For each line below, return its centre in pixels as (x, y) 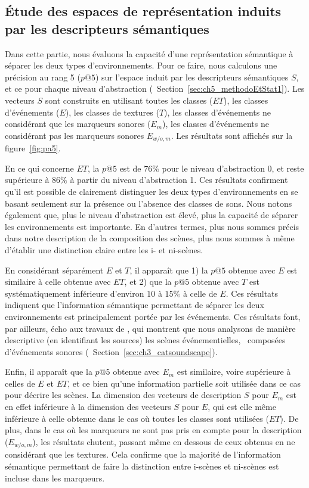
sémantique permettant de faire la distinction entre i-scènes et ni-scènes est (142, 466)
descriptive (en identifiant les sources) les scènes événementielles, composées (145, 340)
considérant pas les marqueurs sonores (75, 135)
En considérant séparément (54, 270)
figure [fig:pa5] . (33, 148)
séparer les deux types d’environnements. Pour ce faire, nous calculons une (141, 65)
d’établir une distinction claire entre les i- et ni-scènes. (104, 249)
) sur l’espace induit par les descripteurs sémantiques (192, 77)
